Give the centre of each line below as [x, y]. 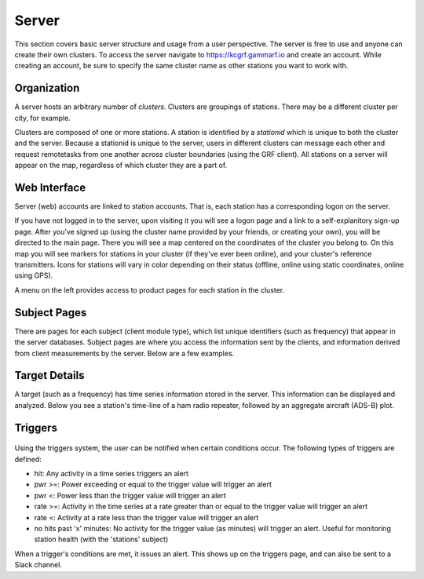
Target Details [49, 375]
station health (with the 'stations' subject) [101, 539]
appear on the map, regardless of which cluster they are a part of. [121, 166]
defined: [28, 459]
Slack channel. [38, 565]
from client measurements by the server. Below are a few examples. [124, 353]
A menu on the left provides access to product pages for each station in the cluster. [150, 289]
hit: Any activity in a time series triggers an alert [111, 473]
